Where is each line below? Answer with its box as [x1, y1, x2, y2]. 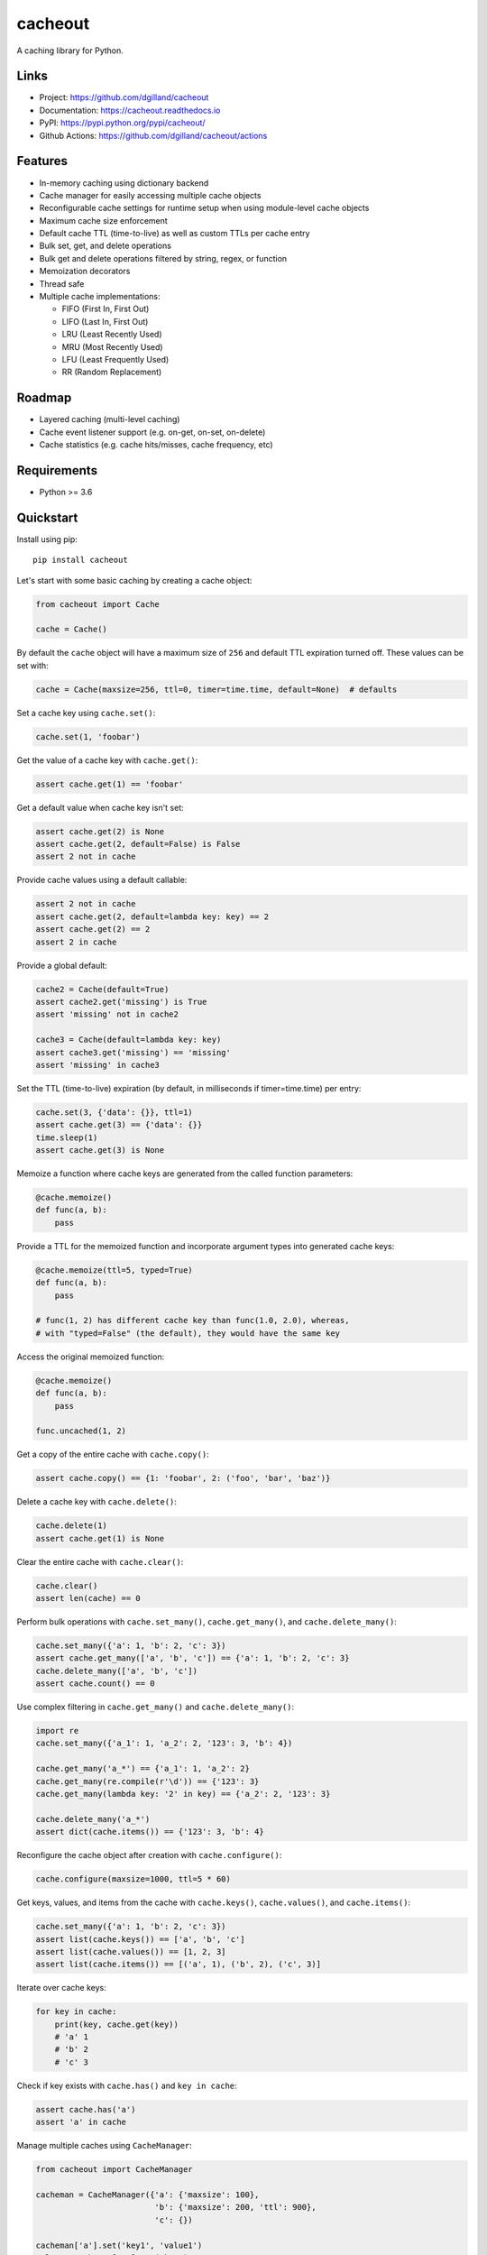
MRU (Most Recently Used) [61, 341, 163, 352]
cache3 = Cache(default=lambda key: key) [35, 1035, 222, 1045]
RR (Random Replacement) [61, 366, 162, 378]
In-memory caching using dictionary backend [39, 177, 209, 189]
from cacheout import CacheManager [35, 2165, 193, 2175]
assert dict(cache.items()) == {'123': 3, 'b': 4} [35, 1827, 265, 1837]
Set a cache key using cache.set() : [16, 707, 156, 718]
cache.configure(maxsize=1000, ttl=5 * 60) [35, 1874, 232, 1884]
